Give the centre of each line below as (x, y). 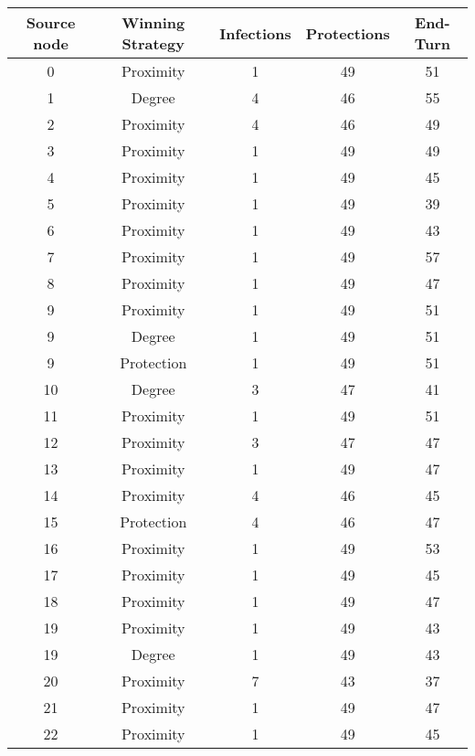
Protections (348, 33)
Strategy (153, 43)
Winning (153, 22)
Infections (255, 33)
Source (51, 22)
